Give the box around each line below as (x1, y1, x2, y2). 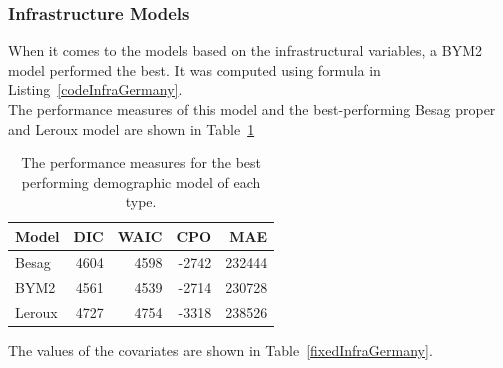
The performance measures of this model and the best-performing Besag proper (8, 99, 496, 119)
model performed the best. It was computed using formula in (8, 59, 381, 80)
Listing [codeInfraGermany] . (8, 79, 183, 100)
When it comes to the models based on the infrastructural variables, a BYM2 (8, 40, 482, 61)
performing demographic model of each (21, 171, 261, 192)
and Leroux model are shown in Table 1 (8, 118, 255, 139)
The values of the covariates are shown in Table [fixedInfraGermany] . (8, 339, 433, 360)
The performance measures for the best (21, 152, 262, 173)
